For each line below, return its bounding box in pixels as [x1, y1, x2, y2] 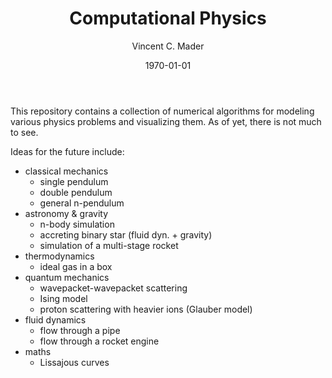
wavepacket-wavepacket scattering [39, 282, 188, 294]
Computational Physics [69, 7, 267, 30]
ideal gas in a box [39, 260, 113, 272]
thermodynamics [24, 250, 95, 262]
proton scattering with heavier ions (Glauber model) [39, 303, 253, 315]
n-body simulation [39, 218, 115, 230]
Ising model [39, 292, 88, 304]
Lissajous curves [39, 356, 110, 368]
